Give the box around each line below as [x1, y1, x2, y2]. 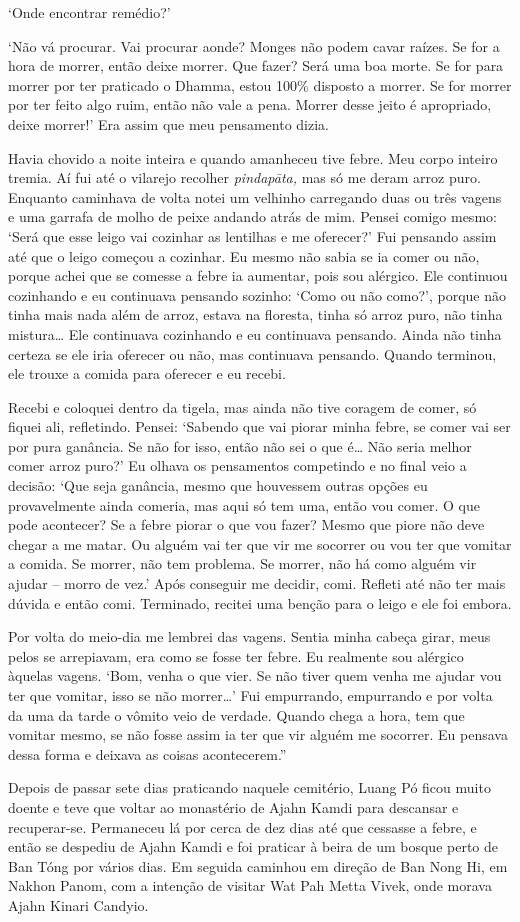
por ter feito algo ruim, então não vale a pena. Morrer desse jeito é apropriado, [8, 94, 492, 115]
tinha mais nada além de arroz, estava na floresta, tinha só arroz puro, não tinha [8, 304, 503, 325]
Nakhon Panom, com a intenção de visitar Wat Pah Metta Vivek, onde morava [8, 875, 492, 896]
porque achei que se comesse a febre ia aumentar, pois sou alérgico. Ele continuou [8, 265, 508, 286]
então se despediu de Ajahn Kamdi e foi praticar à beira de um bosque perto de [8, 836, 498, 857]
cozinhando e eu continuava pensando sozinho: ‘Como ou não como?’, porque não [8, 284, 506, 305]
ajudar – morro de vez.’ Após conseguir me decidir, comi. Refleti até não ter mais [8, 573, 506, 594]
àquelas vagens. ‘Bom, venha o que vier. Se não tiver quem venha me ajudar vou [8, 665, 502, 686]
